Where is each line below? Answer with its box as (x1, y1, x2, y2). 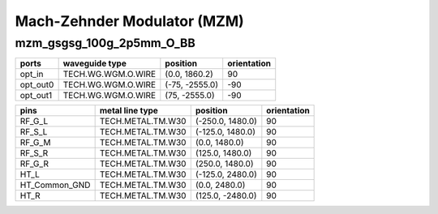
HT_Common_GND (19, 179, 91, 190)
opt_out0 (19, 79, 54, 91)
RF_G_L (19, 116, 49, 127)
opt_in (19, 69, 44, 80)
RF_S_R (19, 148, 49, 159)
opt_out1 (19, 90, 53, 101)
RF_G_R (19, 158, 49, 169)
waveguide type (62, 58, 127, 69)
